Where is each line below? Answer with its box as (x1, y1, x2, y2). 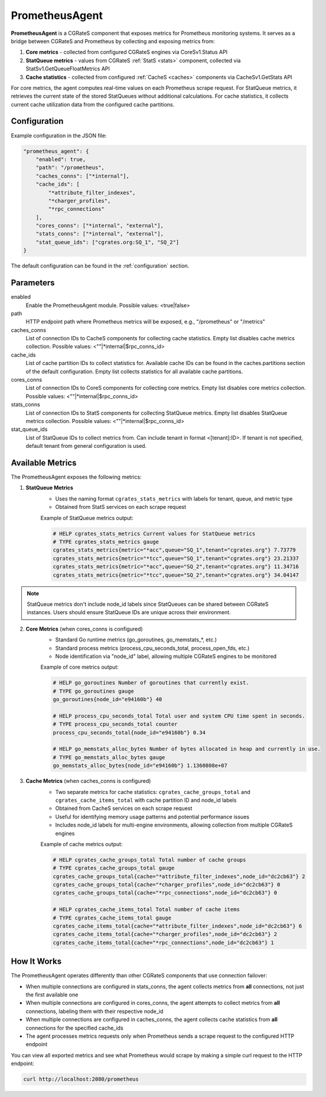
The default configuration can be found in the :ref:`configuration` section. (11, 262, 190, 269)
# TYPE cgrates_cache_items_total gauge (53, 914, 171, 921)
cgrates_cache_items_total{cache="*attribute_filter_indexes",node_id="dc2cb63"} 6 (53, 923, 302, 930)
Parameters (11, 278, 55, 288)
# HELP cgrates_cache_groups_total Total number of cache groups (53, 856, 246, 863)
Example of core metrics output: (40, 663, 119, 671)
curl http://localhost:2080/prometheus (23, 1076, 139, 1083)
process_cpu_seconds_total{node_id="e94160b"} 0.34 (53, 729, 206, 736)
